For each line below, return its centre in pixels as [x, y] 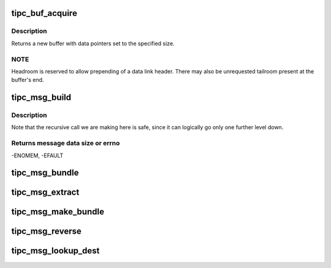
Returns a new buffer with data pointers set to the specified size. [93, 43]
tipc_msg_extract [45, 192]
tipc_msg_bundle [45, 173]
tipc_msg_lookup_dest [55, 251]
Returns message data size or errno [66, 143]
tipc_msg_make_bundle [58, 212]
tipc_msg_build [41, 98]
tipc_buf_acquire [44, 13]
